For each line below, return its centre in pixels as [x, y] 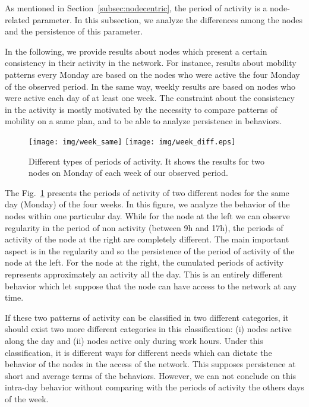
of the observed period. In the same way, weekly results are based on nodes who [150, 86]
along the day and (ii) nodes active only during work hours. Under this [134, 340]
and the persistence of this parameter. [74, 31]
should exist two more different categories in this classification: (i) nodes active [148, 329]
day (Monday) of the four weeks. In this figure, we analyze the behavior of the [147, 204]
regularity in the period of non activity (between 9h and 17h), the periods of [144, 227]
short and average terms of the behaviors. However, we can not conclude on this [151, 375]
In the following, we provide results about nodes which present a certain [136, 51]
